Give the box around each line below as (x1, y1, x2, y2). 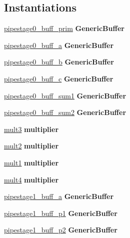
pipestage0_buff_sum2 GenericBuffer (4, 107, 126, 117)
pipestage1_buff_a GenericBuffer (4, 191, 114, 201)
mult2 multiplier (4, 140, 59, 151)
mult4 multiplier (4, 174, 59, 184)
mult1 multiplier (4, 157, 59, 167)
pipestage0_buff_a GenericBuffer (4, 39, 114, 50)
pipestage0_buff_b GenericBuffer (4, 56, 114, 67)
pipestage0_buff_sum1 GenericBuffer (4, 90, 126, 100)
